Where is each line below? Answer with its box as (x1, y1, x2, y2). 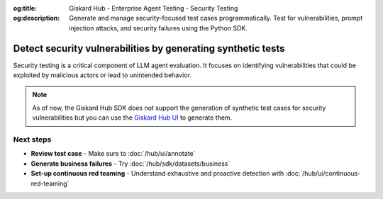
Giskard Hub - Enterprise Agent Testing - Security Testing (69, 4, 238, 12)
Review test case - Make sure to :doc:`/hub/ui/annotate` (30, 149, 196, 158)
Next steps (13, 135, 52, 144)
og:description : (13, 14, 60, 23)
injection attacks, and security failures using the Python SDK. (69, 23, 248, 32)
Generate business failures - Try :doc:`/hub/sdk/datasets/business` (30, 159, 231, 168)
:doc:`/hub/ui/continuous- (285, 169, 361, 178)
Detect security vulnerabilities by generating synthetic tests (13, 42, 285, 55)
